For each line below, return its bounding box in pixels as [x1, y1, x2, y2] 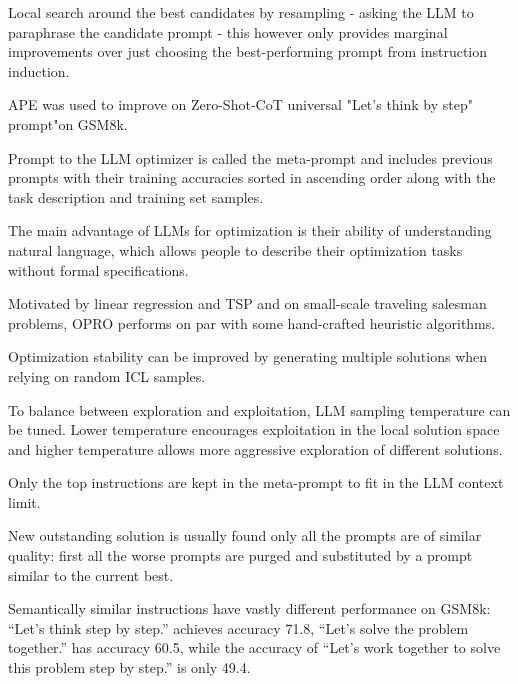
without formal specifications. [8, 259, 189, 280]
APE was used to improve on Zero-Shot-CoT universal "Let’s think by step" [8, 94, 473, 115]
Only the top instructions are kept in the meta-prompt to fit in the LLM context [8, 472, 504, 493]
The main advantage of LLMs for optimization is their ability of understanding [8, 220, 492, 241]
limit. [8, 491, 41, 512]
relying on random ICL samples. [8, 365, 206, 386]
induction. [8, 60, 70, 81]
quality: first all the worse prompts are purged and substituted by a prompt [8, 545, 473, 566]
